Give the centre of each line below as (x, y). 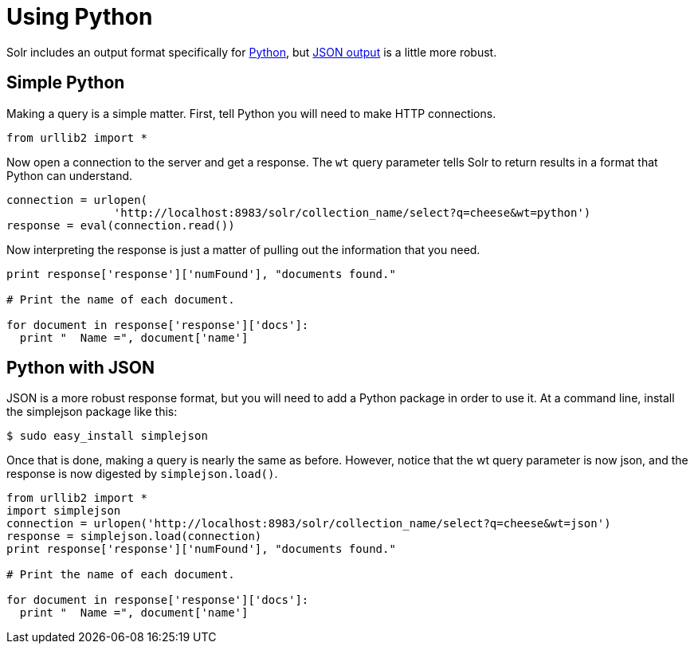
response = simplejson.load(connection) (134, 536)
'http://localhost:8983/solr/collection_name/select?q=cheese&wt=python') (352, 212)
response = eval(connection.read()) (121, 225)
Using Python (80, 17)
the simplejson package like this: (92, 412)
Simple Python (66, 83)
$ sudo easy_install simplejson (107, 436)
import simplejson (64, 511)
